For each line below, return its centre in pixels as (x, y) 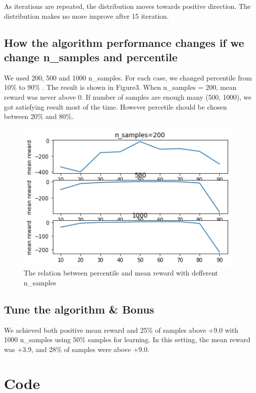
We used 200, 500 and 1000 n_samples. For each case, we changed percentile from (128, 77)
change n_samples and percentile (91, 57)
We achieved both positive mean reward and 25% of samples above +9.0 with (121, 330)
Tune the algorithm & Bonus (79, 309)
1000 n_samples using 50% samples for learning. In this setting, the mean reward (127, 339)
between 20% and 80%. (39, 116)
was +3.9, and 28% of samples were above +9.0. (77, 349)
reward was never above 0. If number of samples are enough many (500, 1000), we (128, 97)
